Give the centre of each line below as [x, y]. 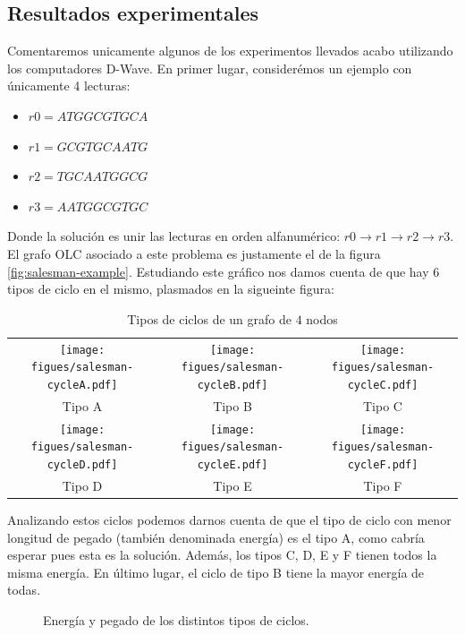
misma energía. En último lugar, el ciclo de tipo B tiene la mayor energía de [216, 572]
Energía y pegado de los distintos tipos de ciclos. [176, 619]
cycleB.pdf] [232, 385]
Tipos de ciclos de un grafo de [209, 318]
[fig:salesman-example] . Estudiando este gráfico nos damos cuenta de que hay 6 [224, 271]
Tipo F [383, 485]
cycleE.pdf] [232, 464]
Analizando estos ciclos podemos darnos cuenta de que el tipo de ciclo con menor [229, 519]
